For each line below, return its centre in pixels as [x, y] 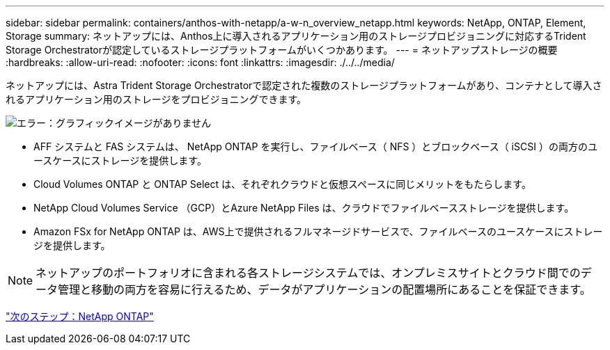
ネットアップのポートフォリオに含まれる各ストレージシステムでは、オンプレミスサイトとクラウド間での [308, 273]
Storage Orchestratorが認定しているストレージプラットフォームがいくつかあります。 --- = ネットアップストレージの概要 [282, 50]
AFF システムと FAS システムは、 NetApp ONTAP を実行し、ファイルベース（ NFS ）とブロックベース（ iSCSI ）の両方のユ [315, 146]
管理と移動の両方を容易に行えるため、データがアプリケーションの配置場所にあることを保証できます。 [324, 289]
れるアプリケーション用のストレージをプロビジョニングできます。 [156, 99]
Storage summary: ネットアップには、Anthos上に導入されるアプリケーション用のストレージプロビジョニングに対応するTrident [296, 36]
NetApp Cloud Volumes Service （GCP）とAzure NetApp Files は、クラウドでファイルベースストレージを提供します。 [304, 208]
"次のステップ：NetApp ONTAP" [80, 316]
